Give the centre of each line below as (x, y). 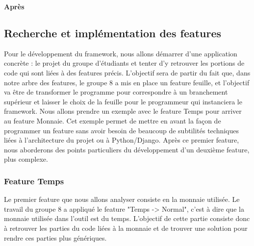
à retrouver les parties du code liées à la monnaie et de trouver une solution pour (126, 228)
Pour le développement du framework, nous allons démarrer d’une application (121, 53)
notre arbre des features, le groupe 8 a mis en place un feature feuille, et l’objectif (127, 82)
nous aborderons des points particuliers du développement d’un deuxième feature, (127, 149)
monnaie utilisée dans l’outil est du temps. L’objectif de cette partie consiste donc (127, 218)
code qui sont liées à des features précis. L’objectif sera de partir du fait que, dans (127, 72)
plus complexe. (26, 159)
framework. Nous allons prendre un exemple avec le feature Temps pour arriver (123, 111)
